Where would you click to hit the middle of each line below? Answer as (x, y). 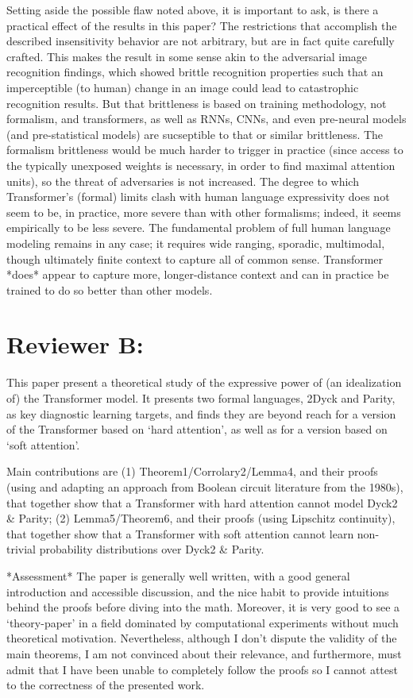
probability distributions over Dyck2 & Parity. (152, 549)
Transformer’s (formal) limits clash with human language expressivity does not (198, 197)
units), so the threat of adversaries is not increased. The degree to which (183, 181)
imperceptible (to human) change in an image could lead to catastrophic (183, 87)
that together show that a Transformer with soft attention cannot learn (180, 533)
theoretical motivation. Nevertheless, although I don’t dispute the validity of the (202, 638)
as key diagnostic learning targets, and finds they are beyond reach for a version (201, 413)
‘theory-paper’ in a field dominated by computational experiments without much (203, 622)
